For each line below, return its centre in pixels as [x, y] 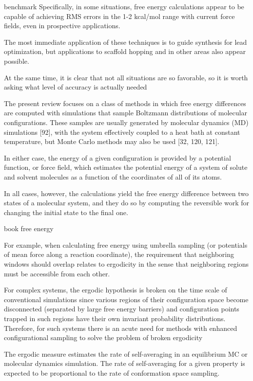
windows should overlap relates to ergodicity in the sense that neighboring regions [126, 264]
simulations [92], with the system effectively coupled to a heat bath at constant [122, 132]
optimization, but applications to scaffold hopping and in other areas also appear [125, 51]
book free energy [29, 228]
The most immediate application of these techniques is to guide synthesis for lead [126, 42]
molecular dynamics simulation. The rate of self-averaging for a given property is [125, 363]
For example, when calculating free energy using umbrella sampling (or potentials [126, 245]
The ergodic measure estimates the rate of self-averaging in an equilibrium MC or [126, 354]
